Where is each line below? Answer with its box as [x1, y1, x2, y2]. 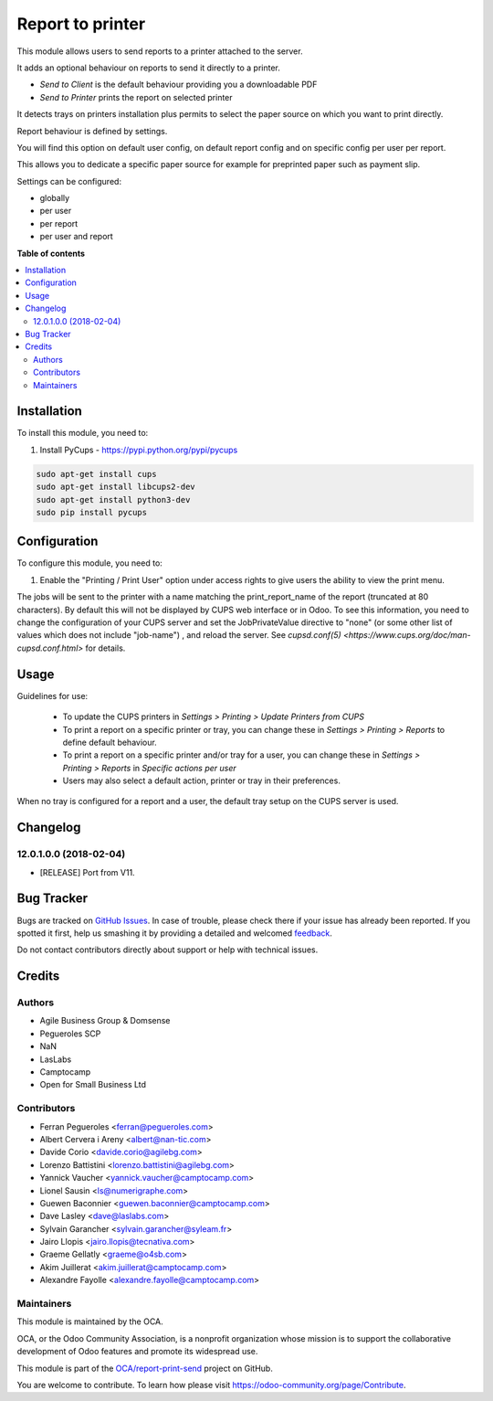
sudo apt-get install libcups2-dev [36, 482, 195, 493]
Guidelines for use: [16, 690, 89, 701]
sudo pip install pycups [36, 507, 148, 517]
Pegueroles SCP [39, 1028, 101, 1039]
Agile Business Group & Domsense [39, 1015, 171, 1026]
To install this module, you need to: [16, 428, 149, 439]
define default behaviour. [62, 737, 157, 748]
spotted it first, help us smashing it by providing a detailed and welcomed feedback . [16, 928, 333, 939]
